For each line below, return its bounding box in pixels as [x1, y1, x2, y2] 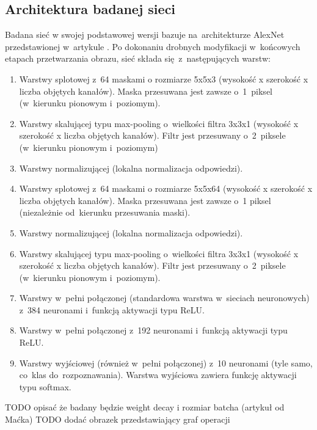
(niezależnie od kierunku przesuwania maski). [19, 206, 191, 219]
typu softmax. [19, 380, 71, 393]
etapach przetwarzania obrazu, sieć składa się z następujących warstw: [5, 52, 271, 65]
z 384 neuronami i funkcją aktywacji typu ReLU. [19, 303, 205, 316]
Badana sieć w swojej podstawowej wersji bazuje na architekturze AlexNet [5, 28, 285, 41]
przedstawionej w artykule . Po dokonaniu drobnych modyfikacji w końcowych [5, 40, 301, 53]
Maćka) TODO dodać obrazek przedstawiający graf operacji [5, 413, 230, 426]
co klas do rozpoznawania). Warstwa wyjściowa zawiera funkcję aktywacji [19, 368, 297, 381]
